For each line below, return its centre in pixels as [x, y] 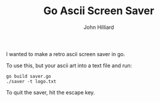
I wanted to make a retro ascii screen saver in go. [66, 54]
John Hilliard [99, 27]
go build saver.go [29, 76]
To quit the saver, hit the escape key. [51, 92]
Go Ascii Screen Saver [99, 11]
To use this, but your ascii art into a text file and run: [69, 65]
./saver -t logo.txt [31, 81]
